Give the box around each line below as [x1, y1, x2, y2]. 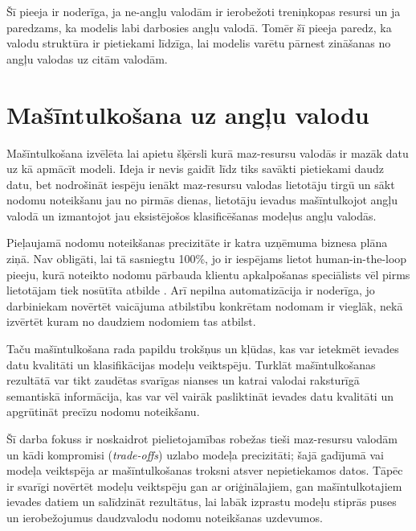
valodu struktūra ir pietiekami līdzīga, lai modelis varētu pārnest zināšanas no [6, 35, 391, 51]
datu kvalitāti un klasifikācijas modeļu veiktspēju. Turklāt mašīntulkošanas [6, 356, 376, 373]
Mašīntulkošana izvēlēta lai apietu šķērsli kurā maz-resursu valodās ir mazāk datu [6, 144, 409, 161]
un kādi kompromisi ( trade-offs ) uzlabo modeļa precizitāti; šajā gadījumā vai [6, 446, 384, 463]
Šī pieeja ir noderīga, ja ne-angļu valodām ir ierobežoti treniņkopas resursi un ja [6, 3, 401, 19]
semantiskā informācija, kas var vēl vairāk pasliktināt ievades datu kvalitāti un [6, 387, 394, 404]
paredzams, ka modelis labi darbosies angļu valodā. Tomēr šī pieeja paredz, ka [6, 19, 392, 35]
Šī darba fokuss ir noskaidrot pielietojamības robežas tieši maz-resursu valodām [6, 430, 398, 447]
